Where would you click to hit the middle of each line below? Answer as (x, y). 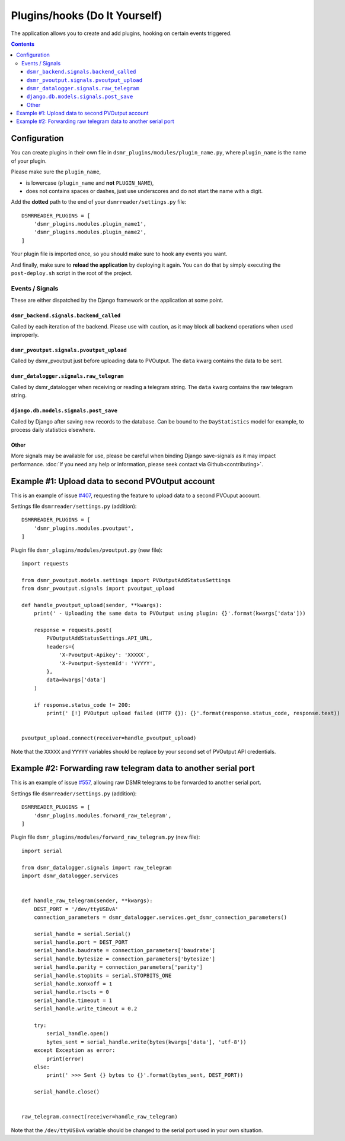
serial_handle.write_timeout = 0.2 (85, 1009)
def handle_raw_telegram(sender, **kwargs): (87, 901)
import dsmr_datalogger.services (70, 875)
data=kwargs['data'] (76, 680)
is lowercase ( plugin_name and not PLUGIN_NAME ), (90, 183)
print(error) (65, 1058)
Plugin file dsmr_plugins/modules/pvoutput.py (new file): (87, 550)
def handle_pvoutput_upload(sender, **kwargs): (92, 605)
